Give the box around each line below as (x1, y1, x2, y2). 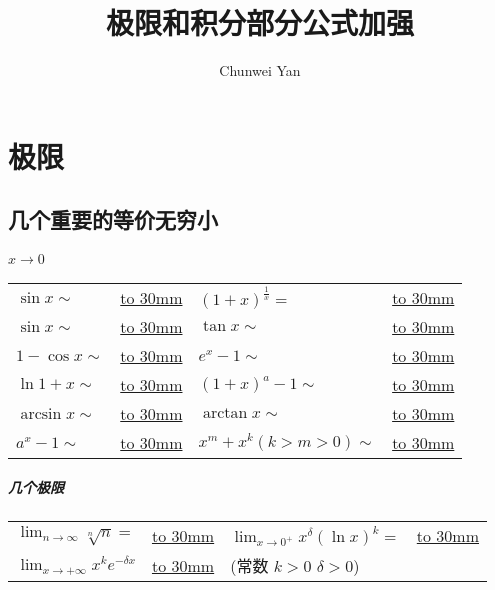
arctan (202, 405, 248, 422)
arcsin (20, 405, 62, 422)
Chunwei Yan (219, 60, 301, 81)
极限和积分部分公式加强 (105, 2, 414, 43)
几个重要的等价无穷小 (8, 204, 218, 235)
